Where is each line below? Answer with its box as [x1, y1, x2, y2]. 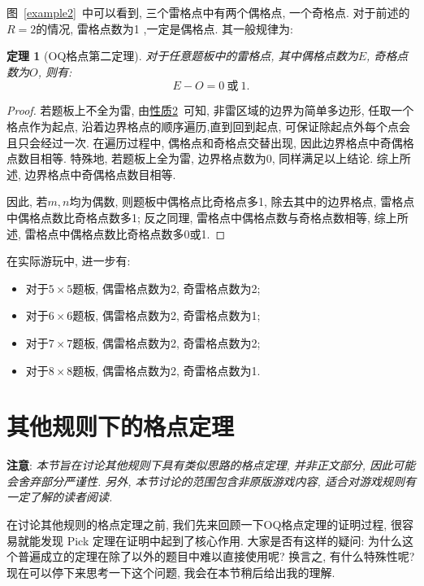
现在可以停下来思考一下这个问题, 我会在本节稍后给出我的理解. [6, 563, 335, 580]
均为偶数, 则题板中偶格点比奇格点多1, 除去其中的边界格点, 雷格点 [69, 193, 415, 210]
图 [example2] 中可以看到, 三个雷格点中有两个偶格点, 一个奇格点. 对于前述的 [6, 4, 410, 20]
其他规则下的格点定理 [6, 409, 235, 443]
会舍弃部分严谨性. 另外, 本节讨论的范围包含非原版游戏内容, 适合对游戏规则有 [6, 472, 416, 489]
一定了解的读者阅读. [6, 488, 113, 505]
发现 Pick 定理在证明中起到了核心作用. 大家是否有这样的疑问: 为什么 [40, 531, 403, 549]
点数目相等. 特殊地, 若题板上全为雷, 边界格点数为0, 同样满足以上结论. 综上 [6, 150, 400, 167]
